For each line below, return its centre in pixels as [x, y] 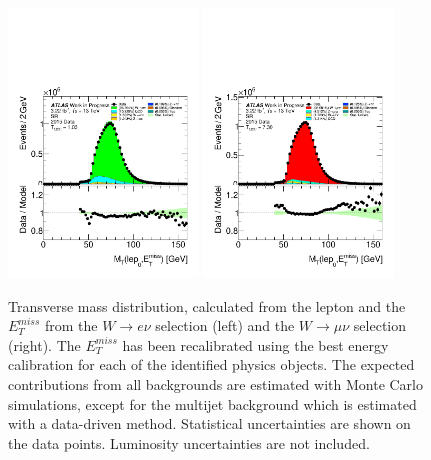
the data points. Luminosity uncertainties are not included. [189, 442]
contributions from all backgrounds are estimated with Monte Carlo [216, 383]
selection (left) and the [225, 325]
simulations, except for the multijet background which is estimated [212, 403]
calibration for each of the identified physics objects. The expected [211, 364]
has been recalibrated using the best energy [255, 344]
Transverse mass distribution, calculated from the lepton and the [207, 305]
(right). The [44, 344]
